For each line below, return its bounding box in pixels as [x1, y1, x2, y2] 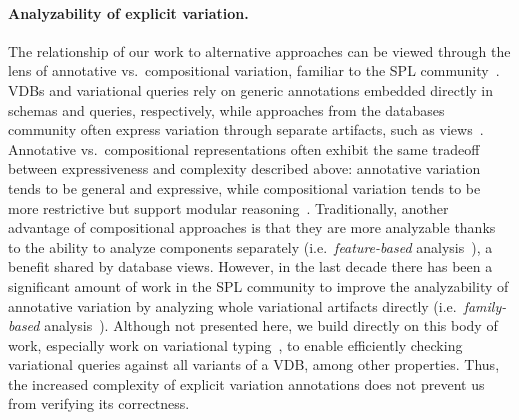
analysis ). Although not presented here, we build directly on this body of [44, 315, 498, 336]
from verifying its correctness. [8, 393, 190, 414]
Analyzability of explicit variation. [8, 2, 249, 23]
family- [463, 295, 507, 316]
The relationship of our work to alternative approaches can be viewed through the [8, 40, 511, 61]
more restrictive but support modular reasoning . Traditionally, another [8, 197, 449, 218]
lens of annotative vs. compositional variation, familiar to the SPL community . [8, 60, 500, 81]
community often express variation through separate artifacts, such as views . [8, 119, 484, 140]
